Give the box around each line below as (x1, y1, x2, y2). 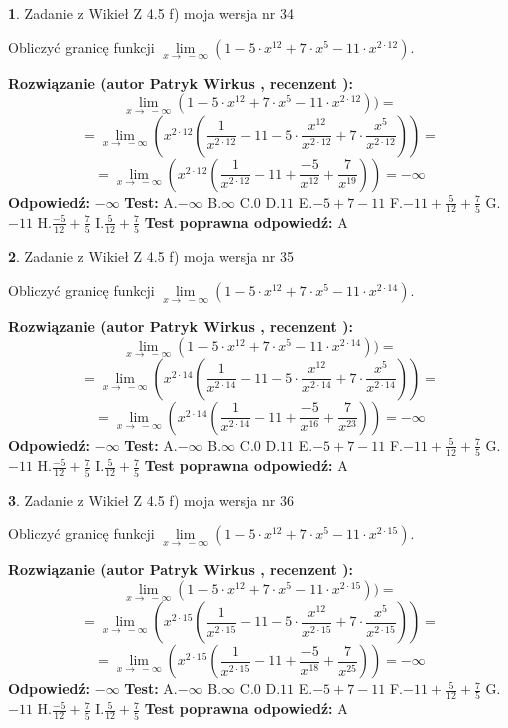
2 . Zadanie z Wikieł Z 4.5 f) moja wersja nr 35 (8, 246, 294, 267)
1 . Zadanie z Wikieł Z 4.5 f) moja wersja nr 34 (8, 3, 294, 23)
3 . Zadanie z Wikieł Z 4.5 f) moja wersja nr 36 (8, 489, 294, 510)
